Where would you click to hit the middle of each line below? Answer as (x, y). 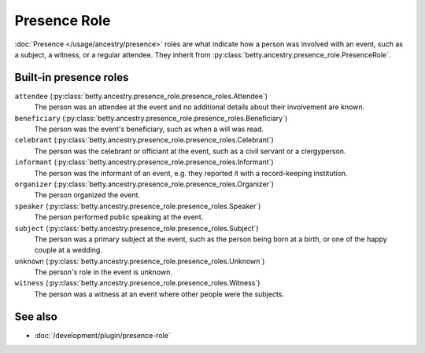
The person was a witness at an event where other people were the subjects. (159, 294)
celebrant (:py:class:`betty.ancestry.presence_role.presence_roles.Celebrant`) (144, 140)
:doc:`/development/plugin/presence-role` (102, 335)
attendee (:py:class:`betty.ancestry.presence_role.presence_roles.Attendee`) (141, 96)
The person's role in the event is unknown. (103, 272)
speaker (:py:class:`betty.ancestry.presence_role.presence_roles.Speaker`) (138, 206)
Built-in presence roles (72, 77)
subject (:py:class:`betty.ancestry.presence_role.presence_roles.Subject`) (137, 228)
